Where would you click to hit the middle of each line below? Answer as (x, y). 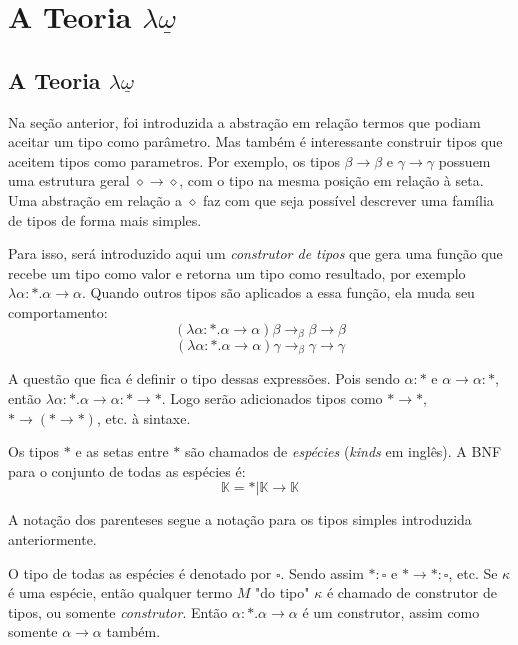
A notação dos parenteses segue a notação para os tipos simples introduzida (240, 519)
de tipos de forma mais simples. (105, 219)
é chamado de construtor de (411, 592)
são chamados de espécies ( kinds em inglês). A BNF (343, 451)
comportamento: (58, 311)
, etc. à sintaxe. (143, 417)
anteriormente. (52, 538)
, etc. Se (473, 572)
